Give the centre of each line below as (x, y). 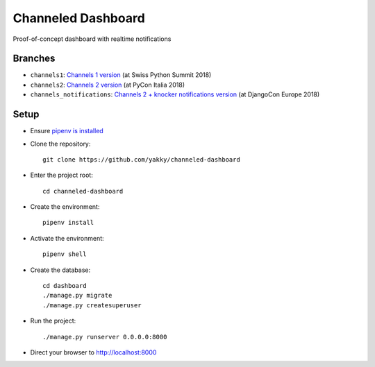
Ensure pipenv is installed (67, 131)
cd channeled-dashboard (83, 191)
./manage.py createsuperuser (92, 305)
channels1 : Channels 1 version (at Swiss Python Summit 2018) (121, 75)
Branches (34, 59)
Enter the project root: (61, 175)
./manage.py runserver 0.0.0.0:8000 (105, 337)
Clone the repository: (60, 144)
